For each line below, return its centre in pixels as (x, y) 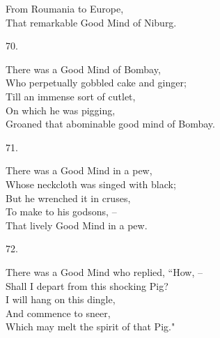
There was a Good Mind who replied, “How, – (104, 271)
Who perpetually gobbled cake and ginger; (96, 83)
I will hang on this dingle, (61, 299)
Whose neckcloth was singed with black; (91, 184)
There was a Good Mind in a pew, (79, 170)
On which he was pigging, (61, 110)
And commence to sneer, (58, 313)
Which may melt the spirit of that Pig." (91, 327)
